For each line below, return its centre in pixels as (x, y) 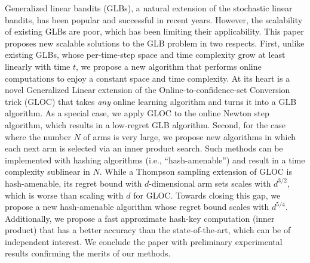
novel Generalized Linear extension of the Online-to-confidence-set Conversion (148, 90)
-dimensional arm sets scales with (210, 183)
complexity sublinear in (47, 171)
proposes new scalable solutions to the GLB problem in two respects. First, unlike (155, 43)
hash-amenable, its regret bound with (73, 183)
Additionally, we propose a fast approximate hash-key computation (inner (140, 218)
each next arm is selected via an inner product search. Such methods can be (144, 148)
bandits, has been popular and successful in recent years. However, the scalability (154, 19)
